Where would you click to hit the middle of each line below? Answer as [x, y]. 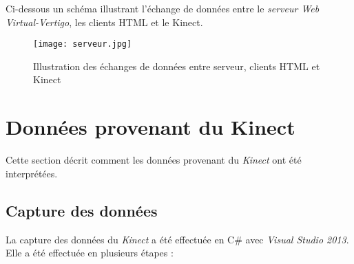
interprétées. [32, 173]
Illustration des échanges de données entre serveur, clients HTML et [177, 66]
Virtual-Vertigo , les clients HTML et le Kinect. [104, 22]
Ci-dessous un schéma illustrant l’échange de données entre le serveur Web [163, 8]
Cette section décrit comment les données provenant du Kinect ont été [154, 160]
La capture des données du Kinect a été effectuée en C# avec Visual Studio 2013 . [177, 239]
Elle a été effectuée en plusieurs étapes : [90, 253]
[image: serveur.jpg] [83, 44]
